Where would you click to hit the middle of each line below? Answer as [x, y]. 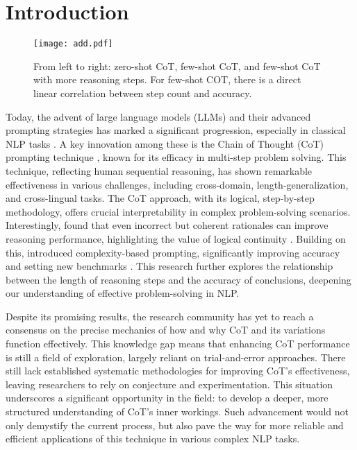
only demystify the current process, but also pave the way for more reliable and [175, 425]
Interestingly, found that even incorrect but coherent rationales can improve [167, 225]
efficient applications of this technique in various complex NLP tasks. [153, 439]
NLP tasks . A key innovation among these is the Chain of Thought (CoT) [165, 143]
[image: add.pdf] [73, 44]
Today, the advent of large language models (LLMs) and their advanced [158, 116]
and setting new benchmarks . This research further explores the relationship [169, 266]
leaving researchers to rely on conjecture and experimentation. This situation [169, 384]
